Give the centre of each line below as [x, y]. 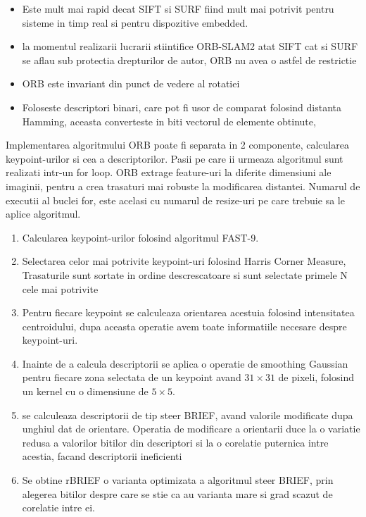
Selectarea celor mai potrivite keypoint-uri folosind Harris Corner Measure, [184, 261]
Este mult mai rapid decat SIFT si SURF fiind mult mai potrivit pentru [178, 8]
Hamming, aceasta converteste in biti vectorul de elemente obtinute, [169, 121]
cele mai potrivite [60, 288]
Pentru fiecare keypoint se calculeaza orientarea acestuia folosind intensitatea [188, 312]
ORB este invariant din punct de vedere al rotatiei [131, 83]
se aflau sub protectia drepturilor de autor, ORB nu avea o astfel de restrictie [189, 60]
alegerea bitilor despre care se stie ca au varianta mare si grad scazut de [177, 493]
